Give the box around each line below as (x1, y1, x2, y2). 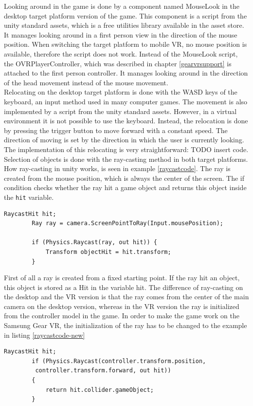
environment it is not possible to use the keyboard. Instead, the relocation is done (4, 116, 248, 126)
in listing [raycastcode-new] (4, 329, 85, 340)
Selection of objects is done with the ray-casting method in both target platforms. (4, 154, 248, 164)
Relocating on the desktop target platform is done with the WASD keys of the (4, 87, 237, 97)
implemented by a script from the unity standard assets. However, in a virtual (4, 106, 237, 116)
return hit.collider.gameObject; (45, 386, 154, 393)
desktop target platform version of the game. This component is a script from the (4, 10, 247, 20)
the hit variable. (4, 192, 54, 202)
